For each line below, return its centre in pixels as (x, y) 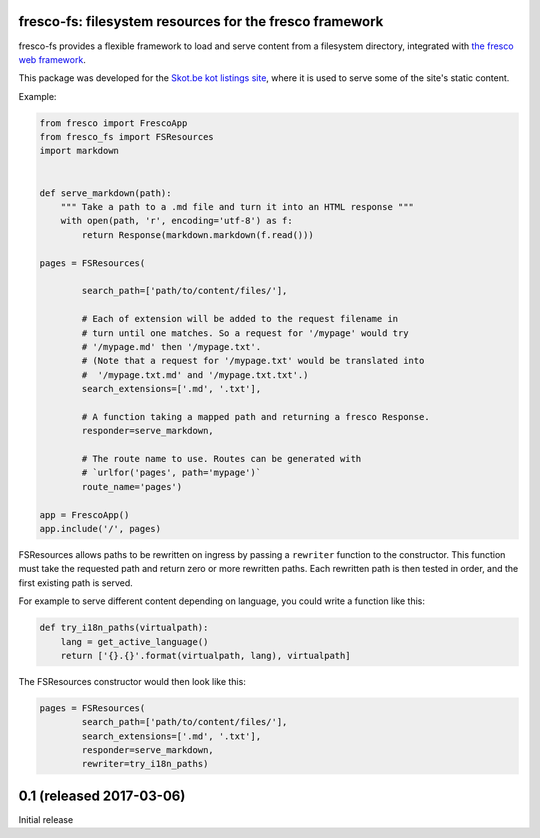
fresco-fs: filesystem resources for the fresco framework (201, 21)
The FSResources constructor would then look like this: (132, 681)
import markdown (79, 151)
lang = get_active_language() (134, 641)
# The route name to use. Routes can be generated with (221, 459)
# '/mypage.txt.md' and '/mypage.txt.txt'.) (195, 374)
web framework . (52, 59)
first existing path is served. (76, 582)
